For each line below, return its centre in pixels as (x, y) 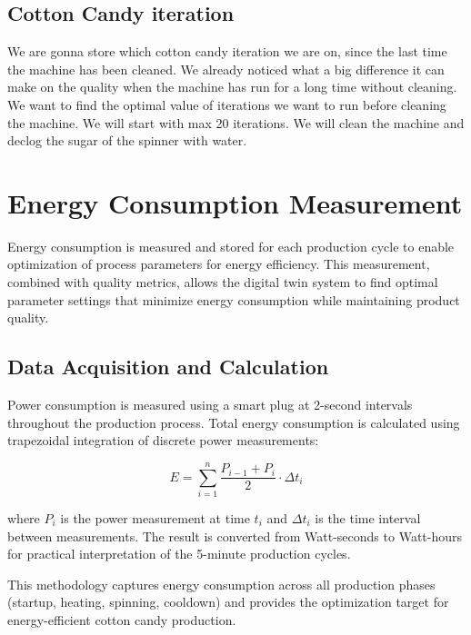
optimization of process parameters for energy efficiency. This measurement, (219, 264)
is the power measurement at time (155, 517)
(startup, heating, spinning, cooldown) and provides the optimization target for (228, 602)
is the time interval (368, 517)
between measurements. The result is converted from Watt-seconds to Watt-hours (235, 536)
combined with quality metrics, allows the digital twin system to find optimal (223, 282)
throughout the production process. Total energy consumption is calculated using (234, 422)
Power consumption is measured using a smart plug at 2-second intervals (210, 405)
